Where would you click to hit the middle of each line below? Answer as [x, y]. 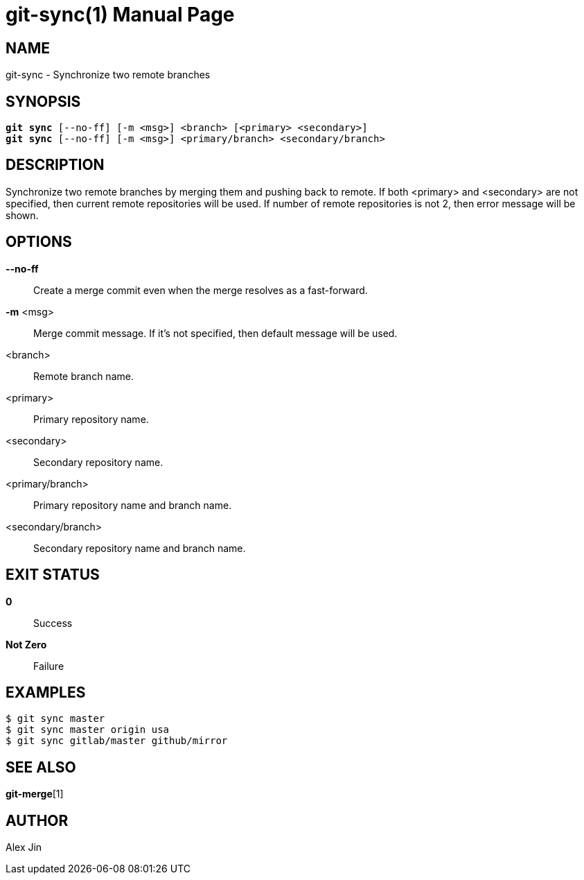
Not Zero [26, 644]
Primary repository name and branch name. [133, 505]
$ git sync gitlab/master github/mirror [117, 741]
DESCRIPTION [55, 165]
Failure [49, 666]
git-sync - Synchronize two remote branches [108, 75]
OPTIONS [39, 242]
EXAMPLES [46, 692]
